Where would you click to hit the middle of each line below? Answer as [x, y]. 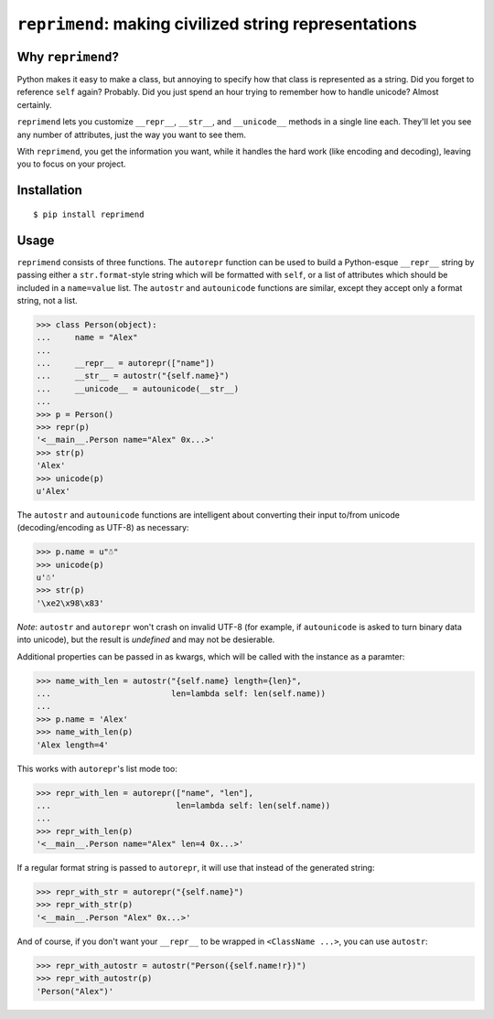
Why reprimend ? [68, 56]
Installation [49, 191]
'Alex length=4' [73, 745]
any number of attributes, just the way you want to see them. [132, 134]
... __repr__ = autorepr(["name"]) [125, 363]
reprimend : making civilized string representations [217, 24]
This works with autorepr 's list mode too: [97, 768]
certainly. [34, 104]
